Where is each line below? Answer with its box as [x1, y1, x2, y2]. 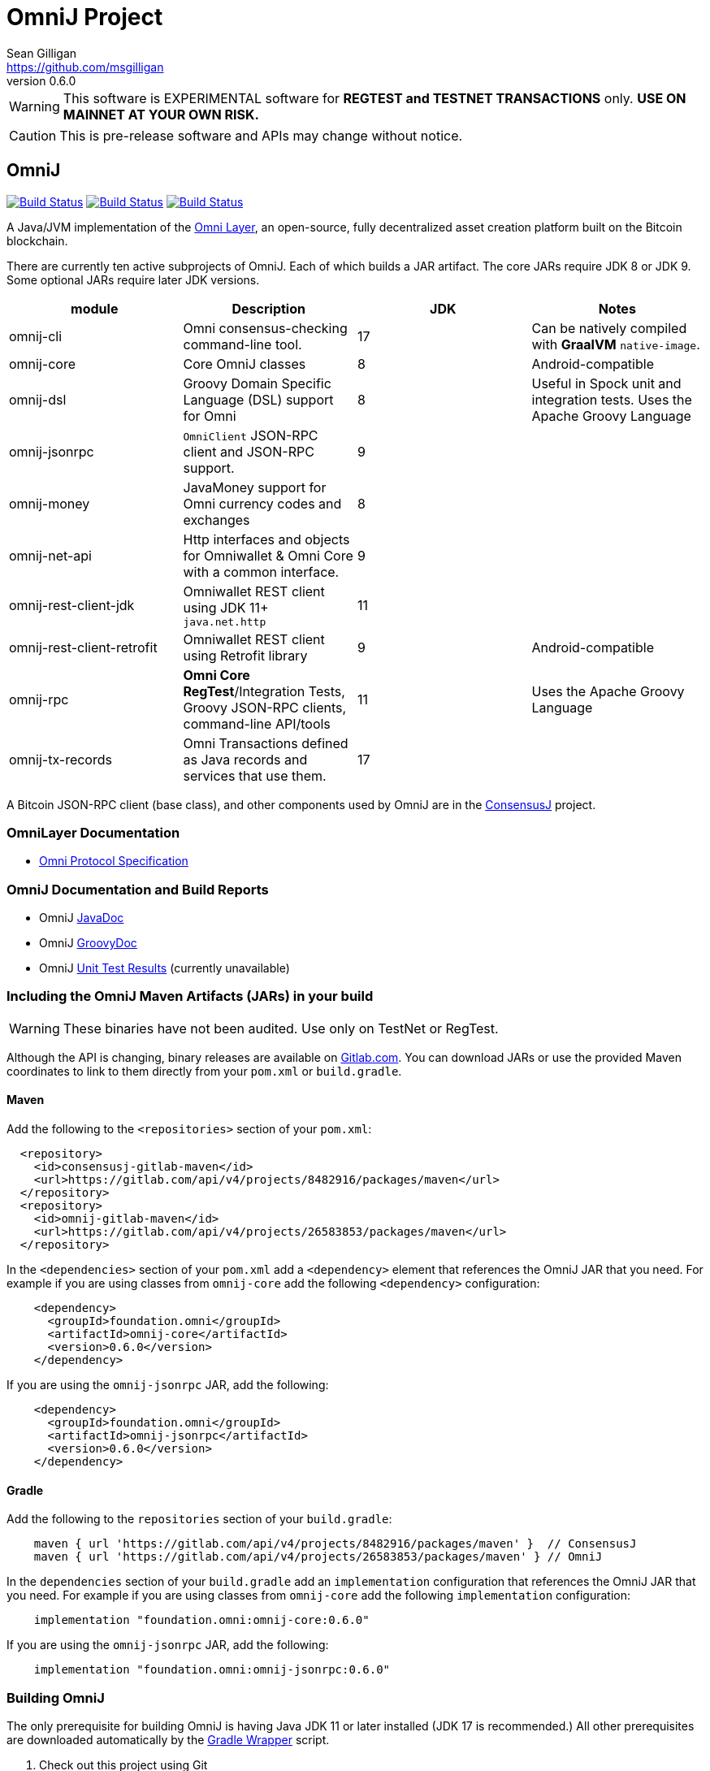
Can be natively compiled [531, 319, 687, 336]
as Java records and [183, 751, 308, 768]
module [71, 300, 119, 317]
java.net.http [183, 615, 266, 628]
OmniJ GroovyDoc [39, 936, 137, 950]
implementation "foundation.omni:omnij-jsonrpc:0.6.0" [33, 1663, 391, 1677]
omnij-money [9, 495, 90, 512]
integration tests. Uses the [531, 391, 692, 408]
